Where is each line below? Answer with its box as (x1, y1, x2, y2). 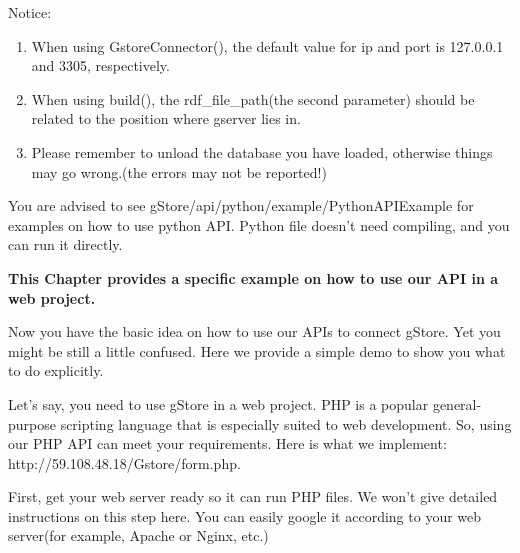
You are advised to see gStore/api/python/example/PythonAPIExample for (8, 195, 474, 216)
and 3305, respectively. (31, 55, 170, 76)
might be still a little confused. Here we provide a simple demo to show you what (8, 340, 506, 361)
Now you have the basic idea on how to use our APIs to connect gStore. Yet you (8, 321, 501, 342)
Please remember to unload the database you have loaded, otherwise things (31, 141, 493, 162)
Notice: (8, 2, 52, 22)
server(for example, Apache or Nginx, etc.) (8, 525, 269, 546)
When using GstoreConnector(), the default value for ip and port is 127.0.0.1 (31, 35, 504, 56)
